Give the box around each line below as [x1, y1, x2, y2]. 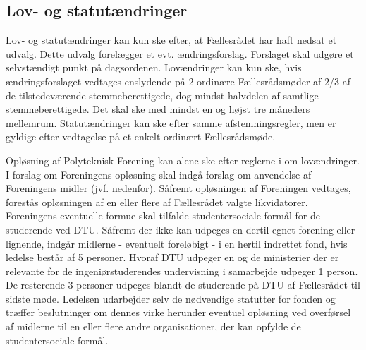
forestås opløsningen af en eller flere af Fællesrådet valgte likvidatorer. [6, 194, 308, 209]
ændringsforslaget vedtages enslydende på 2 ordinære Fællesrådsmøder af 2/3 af [6, 73, 350, 88]
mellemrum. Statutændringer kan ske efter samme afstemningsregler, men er [6, 115, 336, 130]
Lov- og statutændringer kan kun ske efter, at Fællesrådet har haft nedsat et [6, 32, 337, 47]
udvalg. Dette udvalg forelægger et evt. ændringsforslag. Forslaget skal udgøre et [6, 46, 354, 61]
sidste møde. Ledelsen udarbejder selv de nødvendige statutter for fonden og [6, 291, 336, 306]
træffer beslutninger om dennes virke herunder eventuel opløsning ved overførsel [6, 305, 351, 320]
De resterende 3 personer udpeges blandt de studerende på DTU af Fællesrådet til [6, 277, 360, 292]
